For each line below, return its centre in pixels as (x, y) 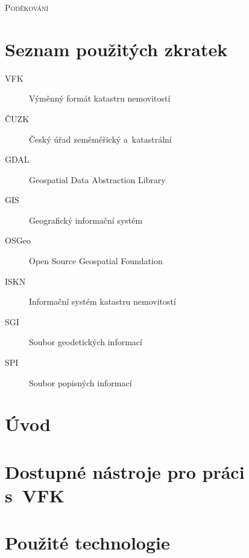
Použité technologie (87, 543)
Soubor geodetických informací (86, 342)
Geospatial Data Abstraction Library (97, 179)
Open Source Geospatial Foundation (96, 261)
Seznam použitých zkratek (116, 49)
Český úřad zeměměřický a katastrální (100, 139)
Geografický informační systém (86, 220)
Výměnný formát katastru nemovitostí (100, 98)
